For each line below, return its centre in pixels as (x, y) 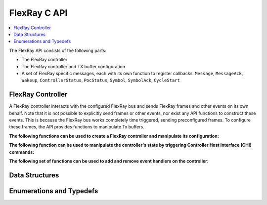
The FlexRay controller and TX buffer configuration (73, 66)
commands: (22, 152)
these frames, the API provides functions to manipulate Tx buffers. (77, 127)
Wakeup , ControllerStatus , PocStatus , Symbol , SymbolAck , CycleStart (101, 80)
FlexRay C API (38, 13)
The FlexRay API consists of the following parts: (58, 50)
